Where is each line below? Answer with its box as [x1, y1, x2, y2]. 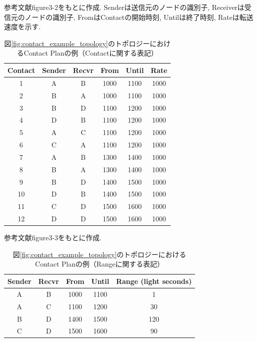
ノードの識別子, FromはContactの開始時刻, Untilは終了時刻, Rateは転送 [24, 11, 254, 22]
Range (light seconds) [116, 275, 192, 286]
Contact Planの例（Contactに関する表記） [24, 48, 158, 58]
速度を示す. [4, 21, 41, 32]
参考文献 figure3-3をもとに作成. [4, 232, 102, 243]
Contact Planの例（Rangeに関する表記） [35, 259, 164, 269]
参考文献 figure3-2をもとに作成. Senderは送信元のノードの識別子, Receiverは [4, 2, 245, 12]
